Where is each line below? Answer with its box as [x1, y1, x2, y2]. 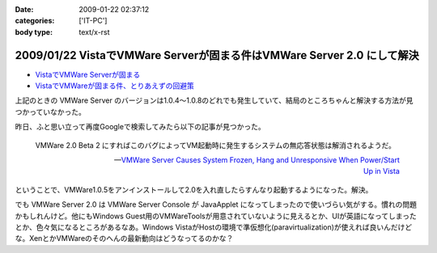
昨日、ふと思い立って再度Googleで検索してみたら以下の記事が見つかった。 [15, 122, 266, 132]
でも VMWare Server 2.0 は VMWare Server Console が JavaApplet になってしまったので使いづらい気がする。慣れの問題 [15, 200, 417, 209]
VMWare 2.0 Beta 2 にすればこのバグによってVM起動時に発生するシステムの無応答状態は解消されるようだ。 [35, 140, 397, 150]
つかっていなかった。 [15, 107, 87, 116]
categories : [15, 16, 55, 26]
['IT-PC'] [78, 16, 108, 26]
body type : [15, 27, 53, 36]
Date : [15, 5, 34, 14]
